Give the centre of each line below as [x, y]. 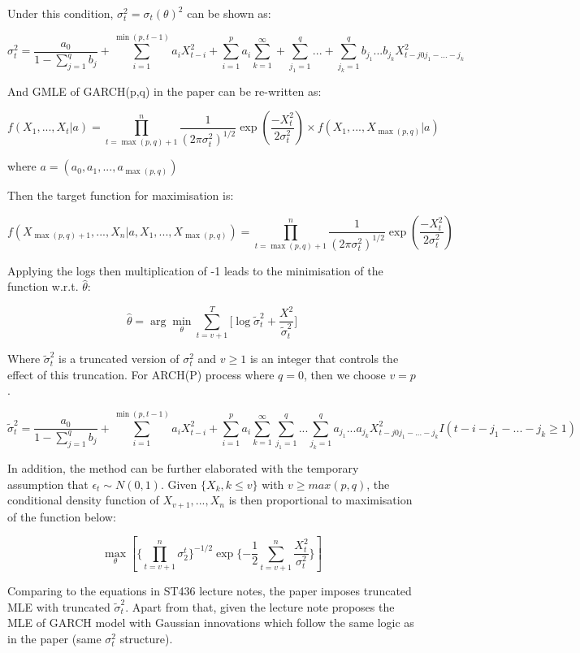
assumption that [48, 484]
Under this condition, [61, 13]
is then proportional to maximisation [320, 500]
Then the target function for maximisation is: [121, 195]
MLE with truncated [59, 606]
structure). [146, 638]
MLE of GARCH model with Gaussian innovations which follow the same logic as [211, 623]
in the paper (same [54, 638]
